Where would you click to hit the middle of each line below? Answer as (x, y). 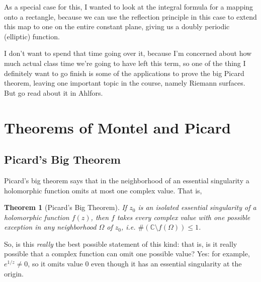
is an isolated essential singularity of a (197, 207)
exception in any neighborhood (50, 227)
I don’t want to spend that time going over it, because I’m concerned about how (128, 53)
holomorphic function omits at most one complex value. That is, (103, 190)
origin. (14, 273)
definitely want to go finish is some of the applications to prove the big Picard (124, 73)
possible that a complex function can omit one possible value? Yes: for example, (127, 254)
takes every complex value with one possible (184, 217)
